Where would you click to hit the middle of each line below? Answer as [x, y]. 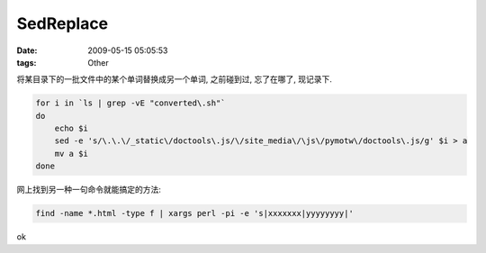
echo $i [72, 129]
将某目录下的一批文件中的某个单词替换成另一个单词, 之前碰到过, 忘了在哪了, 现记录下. [174, 79]
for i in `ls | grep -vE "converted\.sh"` [130, 103]
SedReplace [63, 23]
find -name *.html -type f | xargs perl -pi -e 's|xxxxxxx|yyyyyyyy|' [195, 213]
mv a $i [72, 154]
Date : [27, 50]
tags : [27, 62]
